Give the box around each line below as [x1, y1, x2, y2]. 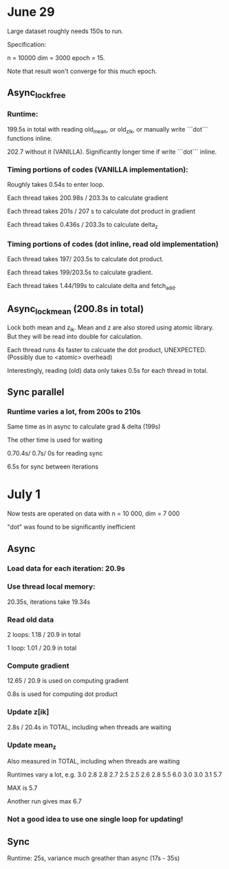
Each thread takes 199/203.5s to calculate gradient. [7, 268, 153, 276]
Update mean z [7, 740, 56, 751]
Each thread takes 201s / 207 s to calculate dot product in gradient [7, 207, 196, 215]
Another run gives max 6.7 [7, 797, 83, 806]
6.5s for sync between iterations [7, 462, 98, 471]
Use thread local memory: [7, 582, 96, 591]
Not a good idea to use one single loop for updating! [7, 815, 184, 824]
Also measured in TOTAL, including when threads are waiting [7, 757, 180, 766]
